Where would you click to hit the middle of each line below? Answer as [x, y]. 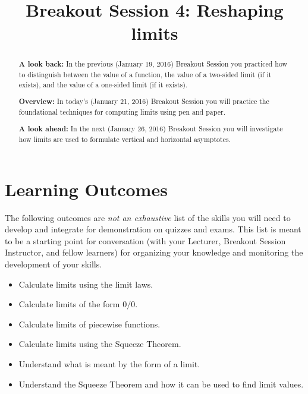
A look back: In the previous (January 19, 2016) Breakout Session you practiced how [153, 64]
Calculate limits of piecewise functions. [89, 324]
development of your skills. [54, 264]
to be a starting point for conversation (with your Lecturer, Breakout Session [145, 240]
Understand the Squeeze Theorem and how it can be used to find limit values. [161, 384]
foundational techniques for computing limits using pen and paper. [122, 111]
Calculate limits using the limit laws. [86, 284]
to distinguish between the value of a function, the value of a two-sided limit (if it [145, 75]
